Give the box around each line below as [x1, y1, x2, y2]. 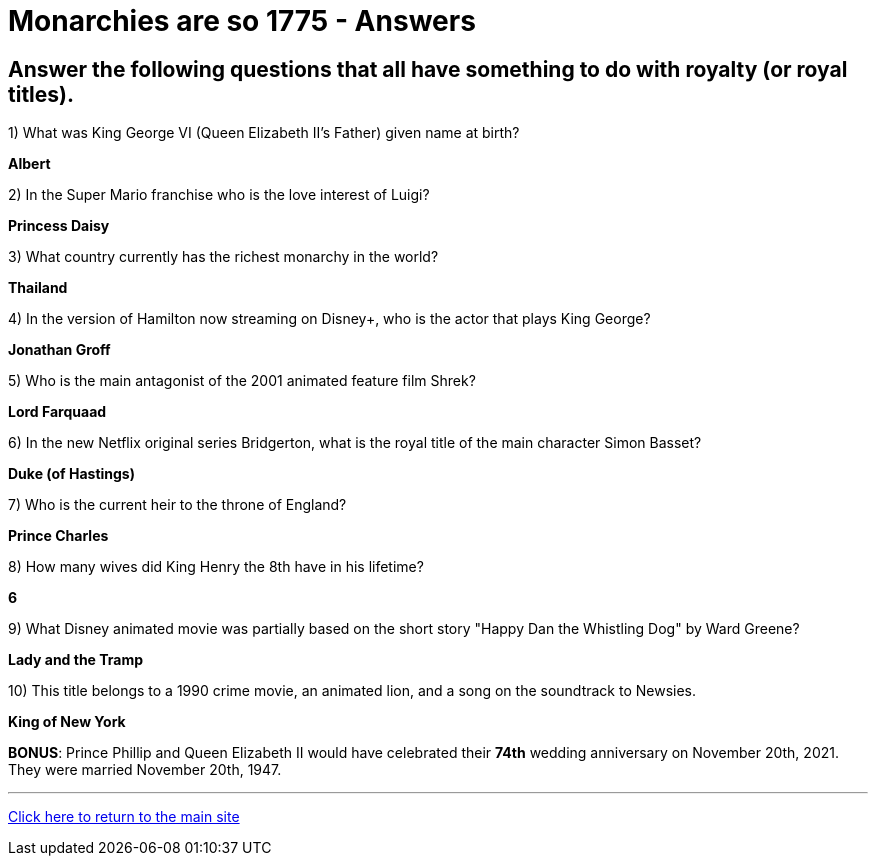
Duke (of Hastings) [8, 465, 135, 483]
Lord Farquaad [8, 403, 107, 421]
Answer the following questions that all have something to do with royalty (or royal [8, 56, 848, 82]
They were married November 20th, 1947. [8, 761, 282, 779]
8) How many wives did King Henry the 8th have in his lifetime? [8, 558, 424, 576]
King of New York [8, 713, 126, 731]
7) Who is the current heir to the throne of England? [8, 496, 347, 514]
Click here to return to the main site [8, 808, 240, 826]
